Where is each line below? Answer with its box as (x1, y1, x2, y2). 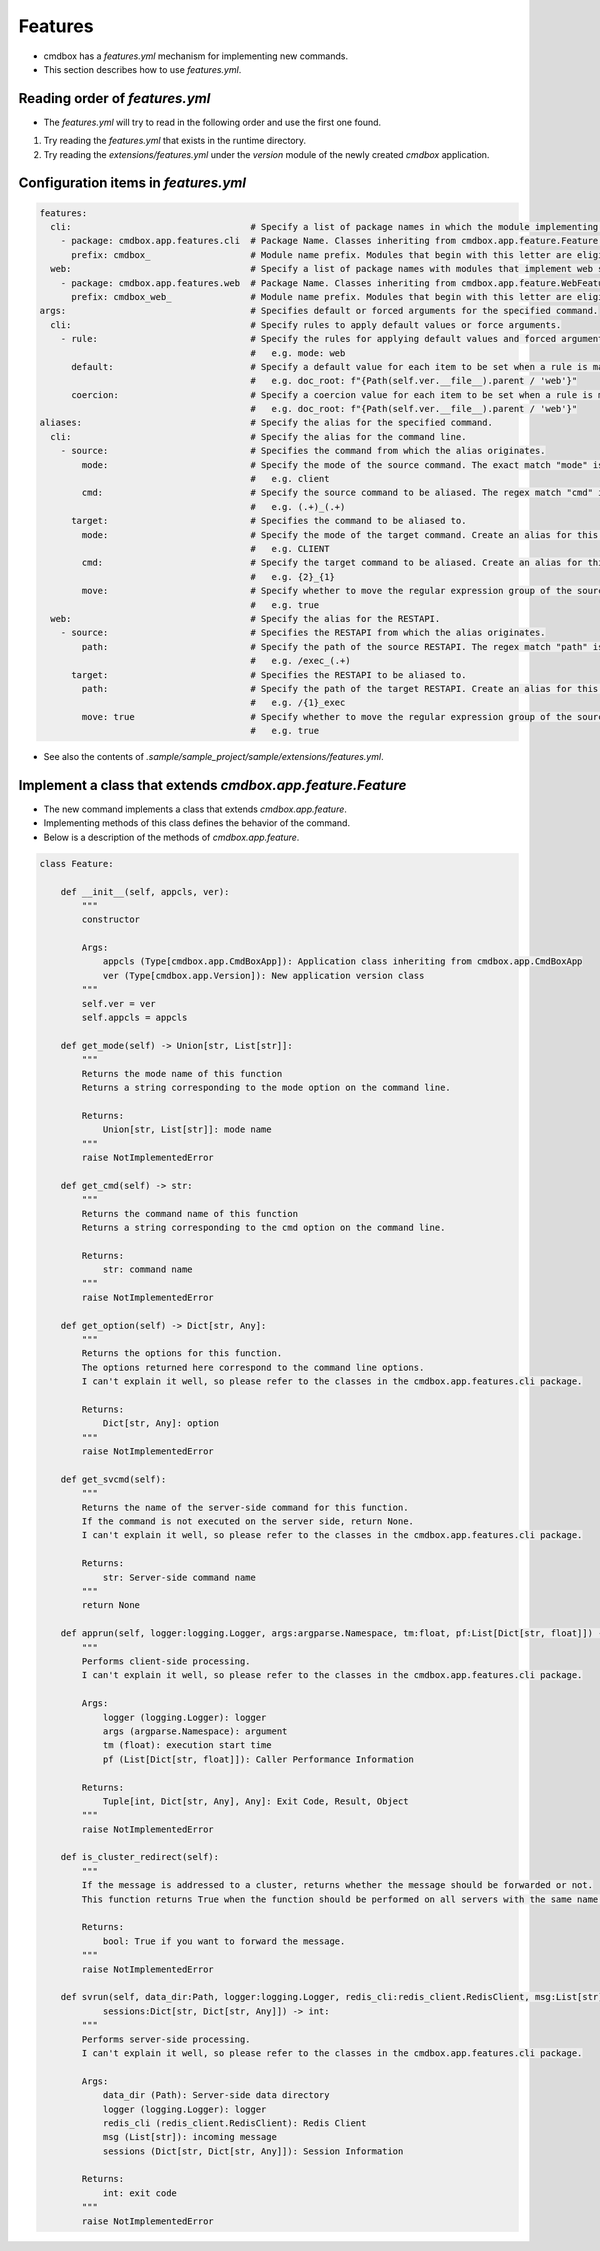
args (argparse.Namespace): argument (102, 1725, 288, 1737)
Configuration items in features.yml (18, 175, 247, 192)
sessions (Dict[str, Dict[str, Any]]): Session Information (102, 2145, 404, 2157)
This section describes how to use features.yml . (43, 63, 242, 75)
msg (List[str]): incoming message (102, 2131, 277, 2143)
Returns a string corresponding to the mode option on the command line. (81, 1081, 452, 1093)
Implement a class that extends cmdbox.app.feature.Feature (18, 776, 407, 794)
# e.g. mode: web (250, 347, 346, 359)
